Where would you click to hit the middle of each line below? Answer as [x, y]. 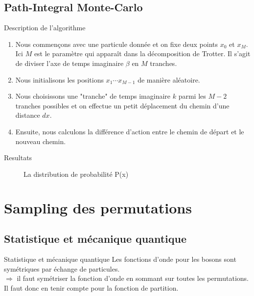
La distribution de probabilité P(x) [76, 174]
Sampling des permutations [98, 207]
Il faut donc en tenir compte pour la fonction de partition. [91, 287]
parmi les [192, 96]
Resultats [18, 158]
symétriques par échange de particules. [62, 268]
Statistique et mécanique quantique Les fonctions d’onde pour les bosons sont [120, 259]
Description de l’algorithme [45, 28]
